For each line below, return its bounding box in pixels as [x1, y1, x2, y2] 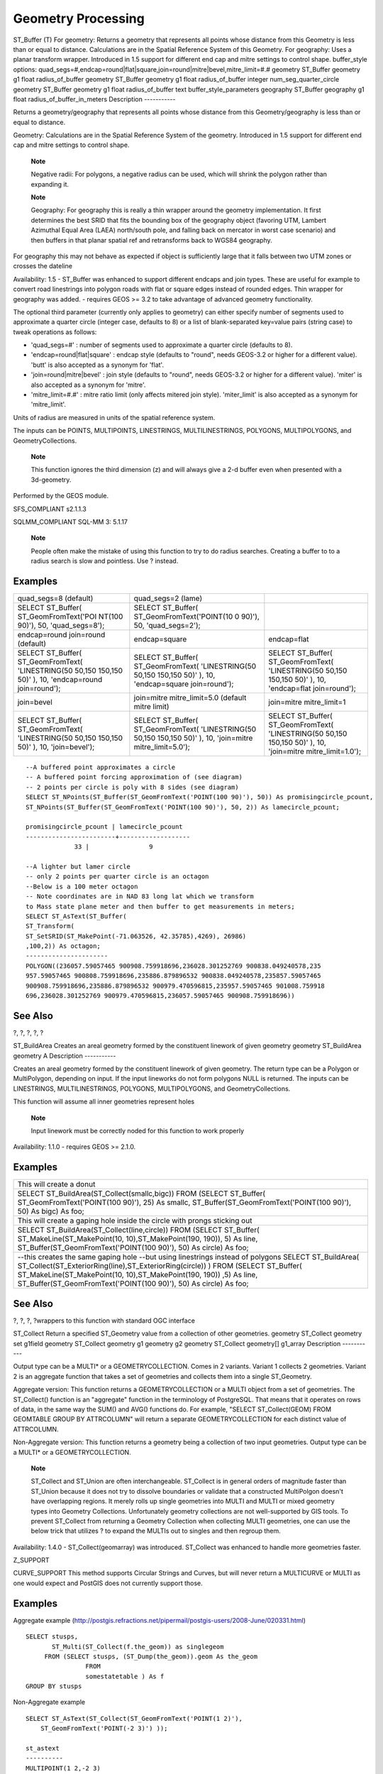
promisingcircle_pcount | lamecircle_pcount [26, 823, 184, 831]
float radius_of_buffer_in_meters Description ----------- [13, 94, 176, 103]
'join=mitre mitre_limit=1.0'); [268, 746, 362, 756]
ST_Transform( [26, 922, 74, 930]
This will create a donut [17, 1179, 96, 1189]
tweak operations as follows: [13, 327, 97, 336]
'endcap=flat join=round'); [268, 683, 356, 693]
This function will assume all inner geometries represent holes [13, 1097, 195, 1106]
